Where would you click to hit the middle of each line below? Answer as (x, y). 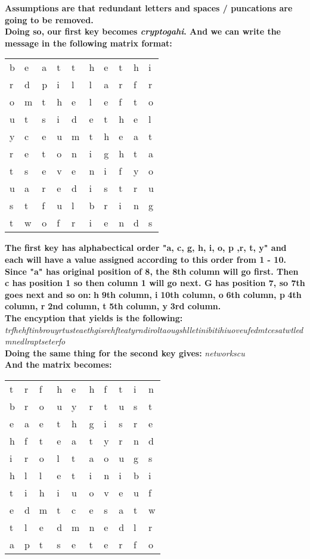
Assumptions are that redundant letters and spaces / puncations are (149, 8)
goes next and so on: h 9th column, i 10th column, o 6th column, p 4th (153, 294)
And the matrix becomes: (58, 364)
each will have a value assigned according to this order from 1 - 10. (145, 259)
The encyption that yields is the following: (94, 317)
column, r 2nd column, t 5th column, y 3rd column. (113, 306)
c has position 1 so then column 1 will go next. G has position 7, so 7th (155, 283)
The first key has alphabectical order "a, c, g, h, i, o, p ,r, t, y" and (146, 248)
